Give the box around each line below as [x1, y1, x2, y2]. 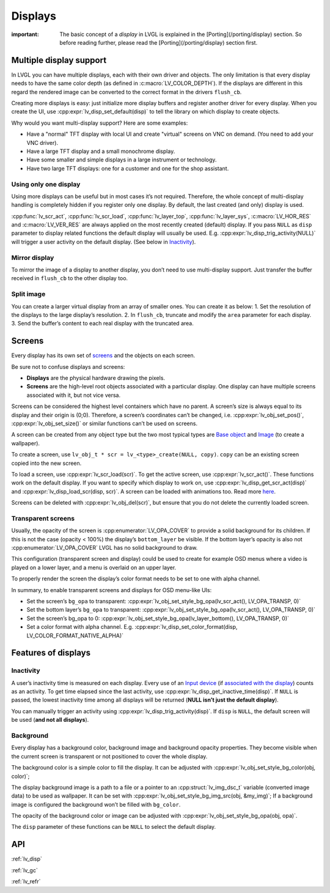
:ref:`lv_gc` [11, 866, 38, 874]
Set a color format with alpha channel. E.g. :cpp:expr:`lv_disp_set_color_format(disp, [26, 623, 238, 631]
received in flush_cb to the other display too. [11, 275, 128, 282]
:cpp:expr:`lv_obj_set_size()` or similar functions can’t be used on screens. [11, 420, 198, 427]
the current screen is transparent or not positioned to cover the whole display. [11, 752, 208, 760]
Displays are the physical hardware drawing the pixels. [26, 374, 165, 382]
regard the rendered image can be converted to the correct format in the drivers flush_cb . [11, 88, 242, 95]
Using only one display [11, 180, 81, 188]
